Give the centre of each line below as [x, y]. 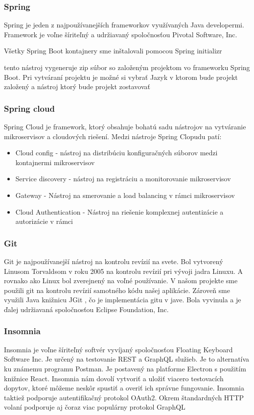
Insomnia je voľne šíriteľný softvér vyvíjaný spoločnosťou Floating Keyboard [118, 349]
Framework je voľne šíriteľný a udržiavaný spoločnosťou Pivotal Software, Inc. [121, 34]
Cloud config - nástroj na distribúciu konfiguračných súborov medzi [116, 153]
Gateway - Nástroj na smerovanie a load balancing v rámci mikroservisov [125, 195]
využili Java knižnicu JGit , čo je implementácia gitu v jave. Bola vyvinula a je [123, 300]
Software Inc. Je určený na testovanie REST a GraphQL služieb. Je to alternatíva [127, 359]
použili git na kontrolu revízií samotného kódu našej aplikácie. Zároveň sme [117, 290]
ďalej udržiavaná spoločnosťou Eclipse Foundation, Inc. [86, 309]
